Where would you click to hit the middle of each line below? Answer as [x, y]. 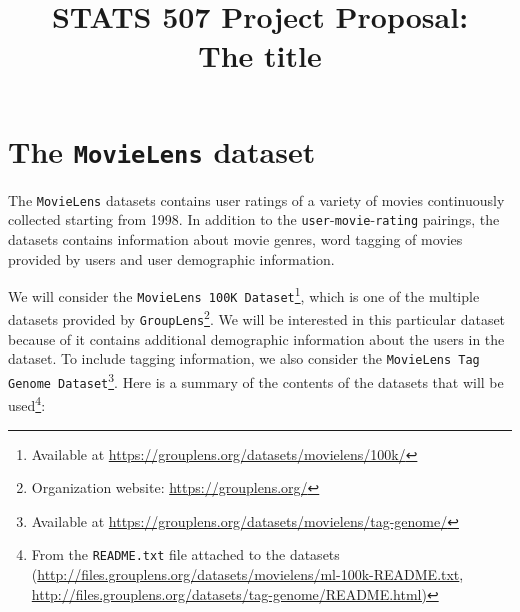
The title [260, 55]
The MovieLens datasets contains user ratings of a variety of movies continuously [256, 199]
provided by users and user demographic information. [171, 258]
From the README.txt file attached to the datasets [185, 554]
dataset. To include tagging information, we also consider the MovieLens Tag [244, 358]
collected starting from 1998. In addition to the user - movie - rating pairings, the [254, 219]
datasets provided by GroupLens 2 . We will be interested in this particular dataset [257, 318]
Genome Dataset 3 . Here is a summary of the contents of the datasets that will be [256, 380]
